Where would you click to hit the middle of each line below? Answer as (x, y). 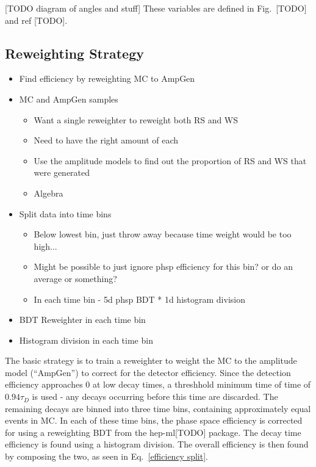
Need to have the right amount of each (106, 140)
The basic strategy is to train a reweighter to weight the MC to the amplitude (151, 360)
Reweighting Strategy (74, 53)
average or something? (75, 278)
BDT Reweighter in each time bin (82, 320)
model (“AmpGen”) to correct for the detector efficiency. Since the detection (148, 372)
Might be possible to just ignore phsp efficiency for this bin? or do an (163, 266)
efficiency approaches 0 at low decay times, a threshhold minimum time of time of (158, 384)
